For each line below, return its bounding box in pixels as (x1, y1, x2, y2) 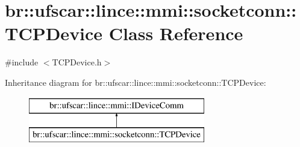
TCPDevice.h (52, 56, 102, 68)
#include (5, 56, 39, 68)
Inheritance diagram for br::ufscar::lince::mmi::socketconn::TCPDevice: (5, 76, 266, 88)
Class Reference (108, 21, 243, 46)
